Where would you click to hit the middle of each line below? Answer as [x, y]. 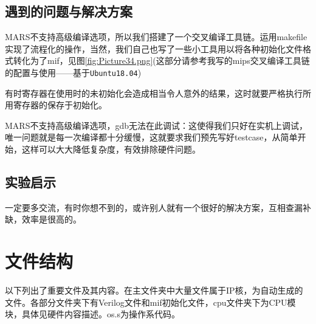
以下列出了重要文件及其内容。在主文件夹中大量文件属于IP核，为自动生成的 [154, 290]
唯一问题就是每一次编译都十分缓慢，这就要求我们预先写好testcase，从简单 [151, 137]
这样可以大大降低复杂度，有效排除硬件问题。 [111, 149]
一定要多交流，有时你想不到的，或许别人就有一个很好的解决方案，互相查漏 [154, 207]
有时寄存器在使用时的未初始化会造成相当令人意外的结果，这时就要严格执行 [154, 93]
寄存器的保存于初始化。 [60, 105]
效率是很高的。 [51, 219]
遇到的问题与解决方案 [69, 11]
